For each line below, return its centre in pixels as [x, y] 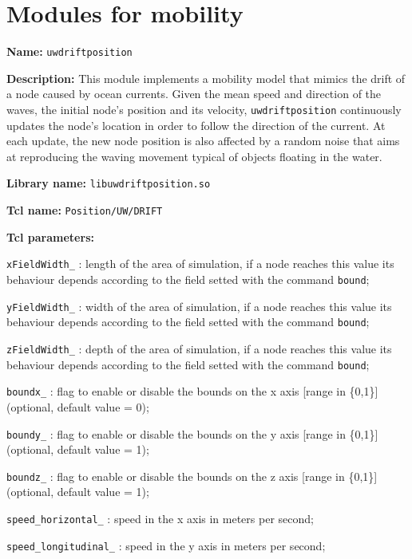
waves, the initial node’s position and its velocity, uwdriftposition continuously [204, 109]
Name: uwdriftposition [69, 51]
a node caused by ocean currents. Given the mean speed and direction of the [194, 94]
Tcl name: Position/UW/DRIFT [85, 210]
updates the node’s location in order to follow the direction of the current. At [196, 125]
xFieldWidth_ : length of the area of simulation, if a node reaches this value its [200, 264]
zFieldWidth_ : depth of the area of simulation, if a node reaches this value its [199, 348]
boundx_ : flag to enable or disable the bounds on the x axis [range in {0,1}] [192, 391]
